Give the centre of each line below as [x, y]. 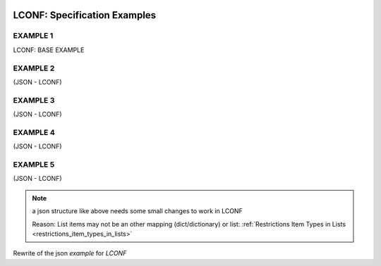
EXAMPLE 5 [34, 164]
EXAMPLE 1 [33, 36]
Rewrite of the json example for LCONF [70, 253]
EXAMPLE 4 [34, 132]
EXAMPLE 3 [34, 100]
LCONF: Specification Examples [85, 15]
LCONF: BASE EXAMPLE [49, 50]
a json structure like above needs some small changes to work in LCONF [137, 211]
